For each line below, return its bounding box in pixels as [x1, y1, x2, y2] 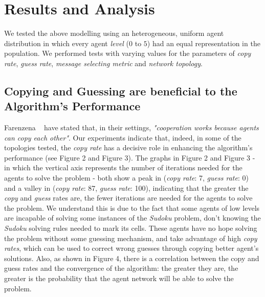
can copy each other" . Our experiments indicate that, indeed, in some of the [4, 132, 241, 143]
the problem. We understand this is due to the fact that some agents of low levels [4, 202, 260, 213]
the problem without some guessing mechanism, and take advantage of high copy [4, 232, 257, 243]
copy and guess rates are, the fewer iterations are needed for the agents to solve [4, 192, 253, 203]
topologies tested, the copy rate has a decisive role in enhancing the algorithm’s [4, 142, 253, 153]
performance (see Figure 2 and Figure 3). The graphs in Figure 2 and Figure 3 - [4, 152, 255, 163]
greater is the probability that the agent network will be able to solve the [4, 273, 234, 283]
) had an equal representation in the [147, 37, 260, 48]
